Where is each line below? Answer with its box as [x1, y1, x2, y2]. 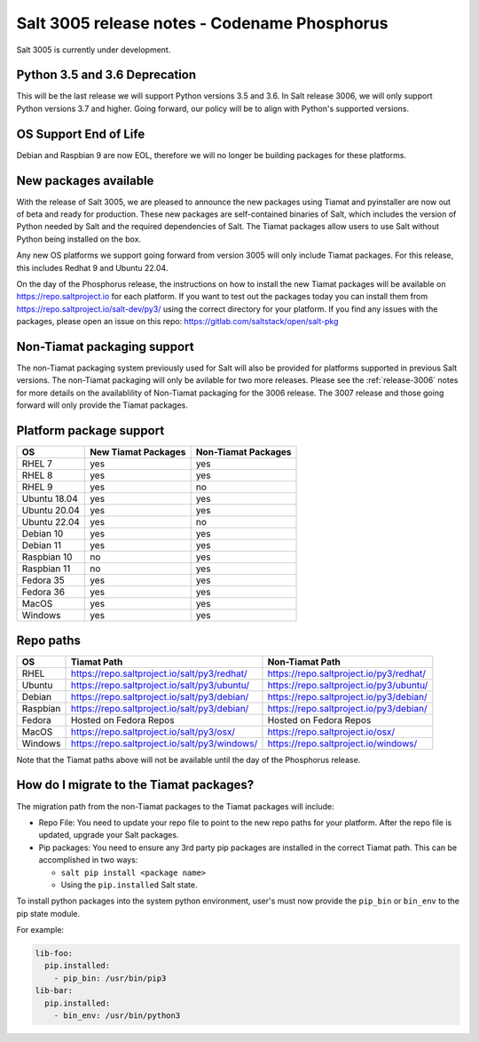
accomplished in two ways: [38, 855, 138, 865]
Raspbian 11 [21, 562, 71, 575]
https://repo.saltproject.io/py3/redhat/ [267, 667, 426, 680]
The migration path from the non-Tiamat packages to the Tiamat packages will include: [16, 800, 334, 812]
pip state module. [16, 908, 81, 919]
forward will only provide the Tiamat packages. [16, 400, 188, 410]
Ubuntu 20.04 [21, 505, 80, 517]
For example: [16, 925, 65, 935]
